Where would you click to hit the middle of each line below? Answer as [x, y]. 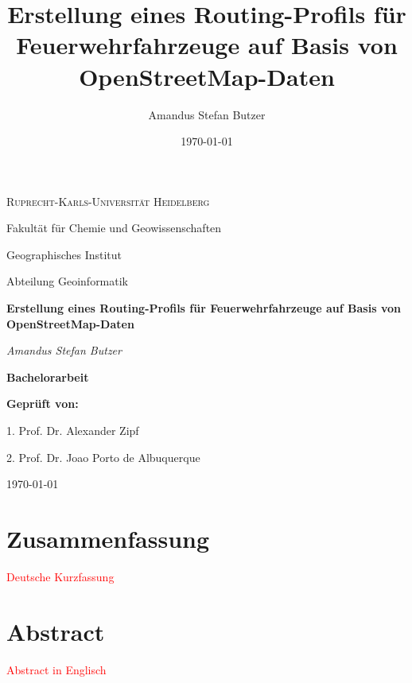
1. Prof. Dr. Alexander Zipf [73, 431]
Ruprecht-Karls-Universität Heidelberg [108, 201]
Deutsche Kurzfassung [60, 576]
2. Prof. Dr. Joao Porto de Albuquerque [103, 457]
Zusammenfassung [108, 538]
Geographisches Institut [64, 254]
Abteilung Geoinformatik [68, 281]
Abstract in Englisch [56, 669]
